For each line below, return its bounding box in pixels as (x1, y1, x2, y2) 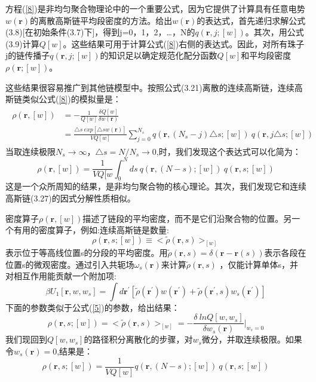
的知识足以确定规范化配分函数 (100, 49, 217, 62)
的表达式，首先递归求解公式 (197, 14, 306, 26)
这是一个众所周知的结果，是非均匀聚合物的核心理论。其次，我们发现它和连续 (5, 180, 306, 192)
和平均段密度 (241, 49, 292, 62)
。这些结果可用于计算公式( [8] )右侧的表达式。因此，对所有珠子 (63, 37, 305, 50)
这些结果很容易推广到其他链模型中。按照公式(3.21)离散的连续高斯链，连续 (5, 81, 294, 93)
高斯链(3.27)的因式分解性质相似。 (5, 192, 136, 204)
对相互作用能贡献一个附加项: (5, 270, 116, 282)
